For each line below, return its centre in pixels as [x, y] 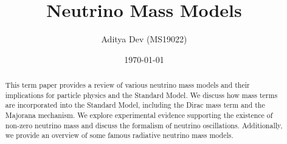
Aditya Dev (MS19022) [144, 39]
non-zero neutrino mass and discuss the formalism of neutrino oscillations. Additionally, [144, 125]
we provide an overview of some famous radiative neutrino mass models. [119, 135]
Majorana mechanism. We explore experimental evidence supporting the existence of [139, 115]
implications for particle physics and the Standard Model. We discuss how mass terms [141, 95]
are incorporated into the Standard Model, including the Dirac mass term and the [135, 105]
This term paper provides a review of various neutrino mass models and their [127, 85]
